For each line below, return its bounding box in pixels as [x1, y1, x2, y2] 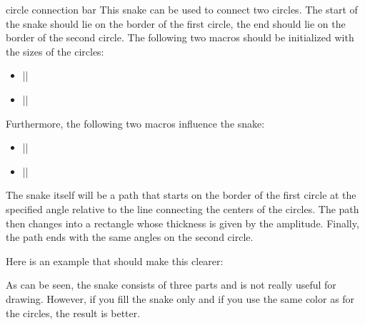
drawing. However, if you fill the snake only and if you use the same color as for [6, 291, 355, 306]
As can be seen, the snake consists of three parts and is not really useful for [6, 277, 336, 292]
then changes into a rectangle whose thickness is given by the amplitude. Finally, [6, 215, 359, 230]
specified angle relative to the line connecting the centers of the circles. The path [6, 201, 359, 216]
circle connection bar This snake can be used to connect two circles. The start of [6, 2, 358, 16]
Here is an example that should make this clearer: [6, 253, 224, 268]
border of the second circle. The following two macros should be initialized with [6, 30, 354, 45]
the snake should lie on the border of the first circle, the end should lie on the [6, 16, 346, 31]
